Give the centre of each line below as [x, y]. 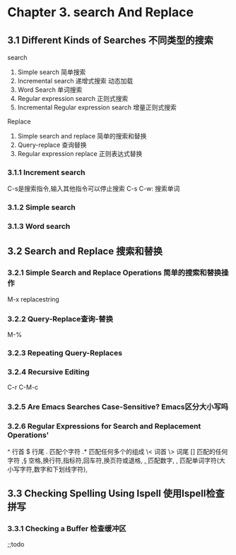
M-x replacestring [34, 299]
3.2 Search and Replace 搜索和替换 [85, 251]
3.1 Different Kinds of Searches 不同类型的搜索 [110, 40]
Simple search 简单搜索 [52, 72]
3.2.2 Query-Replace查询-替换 [60, 318]
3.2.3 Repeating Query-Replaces [65, 353]
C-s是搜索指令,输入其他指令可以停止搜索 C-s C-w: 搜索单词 [94, 189]
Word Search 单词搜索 [50, 90]
